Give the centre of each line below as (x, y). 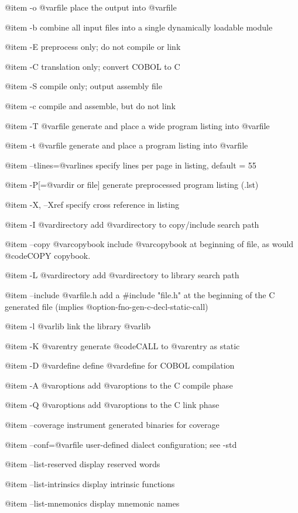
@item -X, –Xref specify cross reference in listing (92, 204)
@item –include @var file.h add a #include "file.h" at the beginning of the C (140, 294)
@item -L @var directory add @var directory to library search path (122, 275)
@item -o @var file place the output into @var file (91, 7)
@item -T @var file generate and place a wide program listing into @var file (137, 125)
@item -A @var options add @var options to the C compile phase (119, 385)
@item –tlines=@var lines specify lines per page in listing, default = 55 (131, 165)
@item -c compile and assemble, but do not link (90, 105)
